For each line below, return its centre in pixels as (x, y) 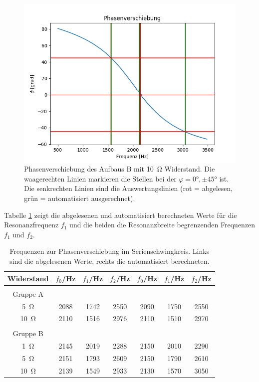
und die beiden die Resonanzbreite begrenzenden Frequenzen (162, 225)
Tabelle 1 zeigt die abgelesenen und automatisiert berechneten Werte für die (121, 215)
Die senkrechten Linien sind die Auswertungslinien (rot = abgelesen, (129, 188)
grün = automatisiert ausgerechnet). (80, 198)
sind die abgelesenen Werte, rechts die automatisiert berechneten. (110, 261)
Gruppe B (28, 333)
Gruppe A (28, 293)
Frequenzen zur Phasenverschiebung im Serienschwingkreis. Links (110, 251)
